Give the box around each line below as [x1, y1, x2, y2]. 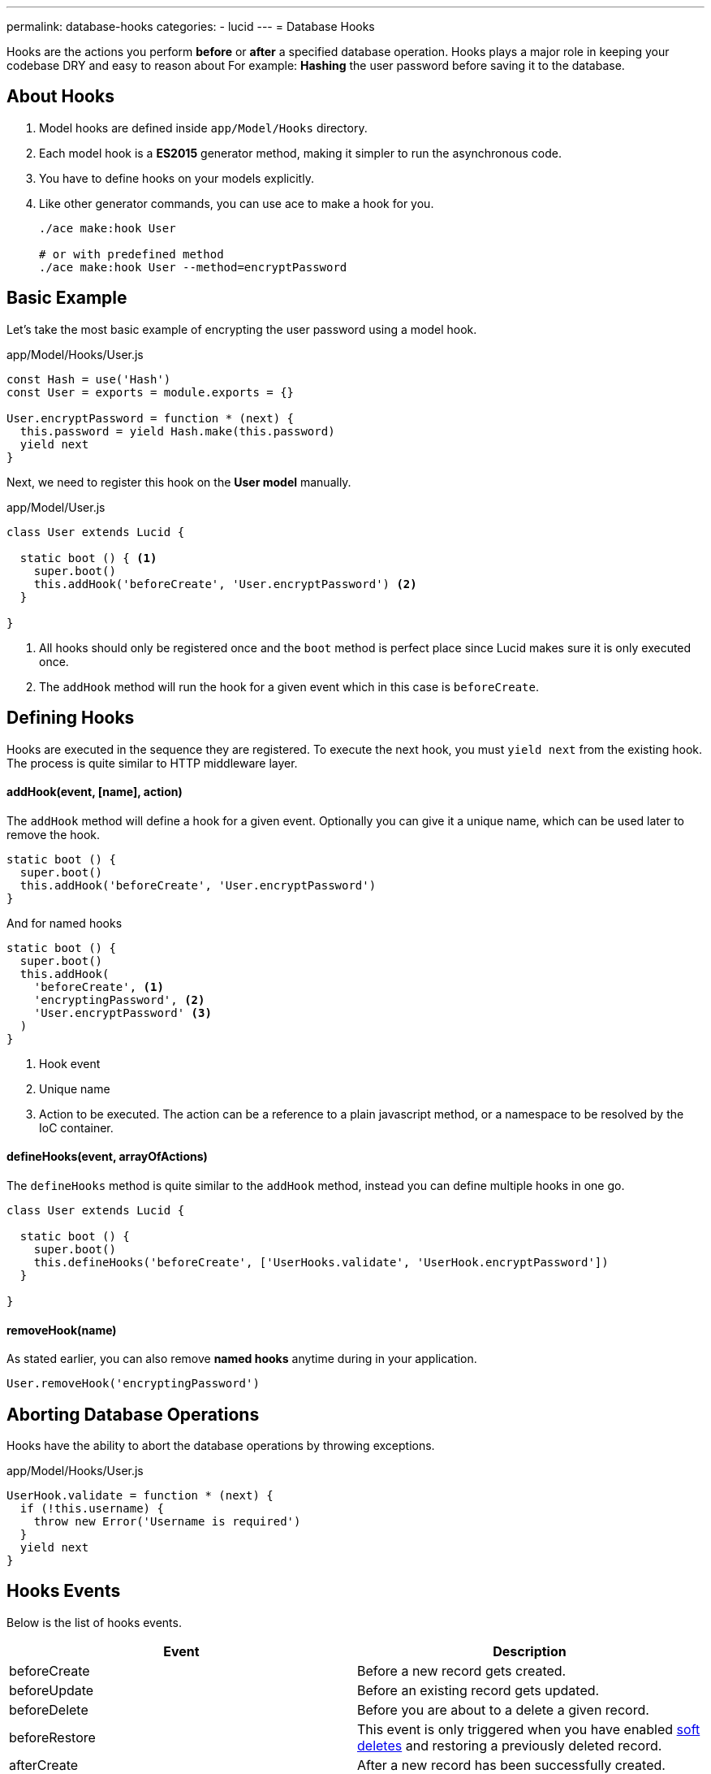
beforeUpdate [9, 1681, 94, 1698]
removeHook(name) [6, 1322, 117, 1337]
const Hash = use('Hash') [6, 372, 171, 386]
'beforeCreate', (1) [33, 980, 164, 993]
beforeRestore [9, 1729, 96, 1746]
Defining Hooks [6, 707, 135, 729]
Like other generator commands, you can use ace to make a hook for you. [39, 196, 434, 210]
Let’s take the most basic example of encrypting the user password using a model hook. [6, 322, 477, 336]
